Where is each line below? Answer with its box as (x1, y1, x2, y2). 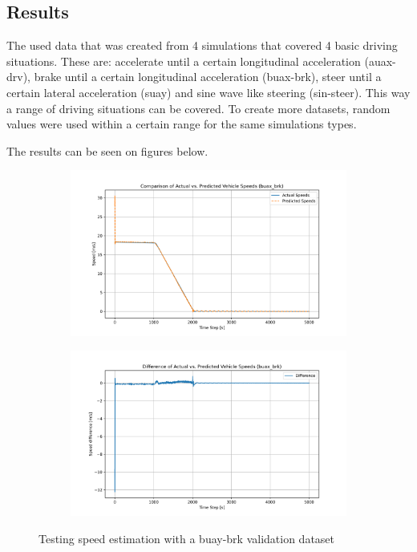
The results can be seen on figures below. (6, 142, 208, 159)
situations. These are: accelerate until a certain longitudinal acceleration (6, 52, 361, 69)
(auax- (364, 52, 396, 69)
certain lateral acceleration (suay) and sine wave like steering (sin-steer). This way (6, 83, 411, 100)
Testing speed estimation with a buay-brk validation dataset (38, 530, 335, 547)
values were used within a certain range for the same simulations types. (6, 116, 357, 132)
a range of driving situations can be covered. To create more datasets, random (6, 99, 391, 116)
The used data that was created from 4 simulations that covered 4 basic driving (6, 37, 398, 54)
